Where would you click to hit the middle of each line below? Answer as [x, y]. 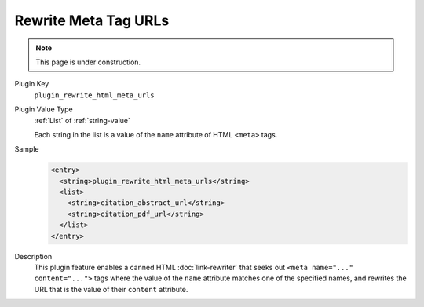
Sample [27, 149]
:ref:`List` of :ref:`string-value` [82, 120]
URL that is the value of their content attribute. [111, 289]
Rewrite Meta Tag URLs [92, 20]
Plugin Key [32, 84]
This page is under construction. [88, 62]
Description [33, 256]
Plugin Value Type [44, 109]
